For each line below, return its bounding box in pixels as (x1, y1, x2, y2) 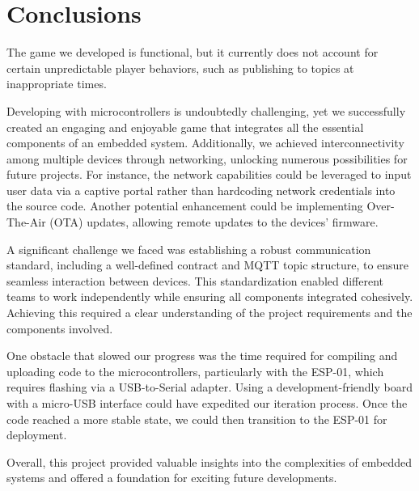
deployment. (6, 426, 67, 443)
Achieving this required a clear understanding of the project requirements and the (6, 304, 413, 321)
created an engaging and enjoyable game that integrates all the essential (6, 118, 364, 135)
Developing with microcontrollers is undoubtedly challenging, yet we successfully (6, 102, 406, 119)
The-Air (6, 214, 46, 231)
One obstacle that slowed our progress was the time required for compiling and (6, 347, 398, 364)
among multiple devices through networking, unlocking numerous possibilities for (6, 150, 408, 167)
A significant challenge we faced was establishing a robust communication (6, 240, 371, 257)
